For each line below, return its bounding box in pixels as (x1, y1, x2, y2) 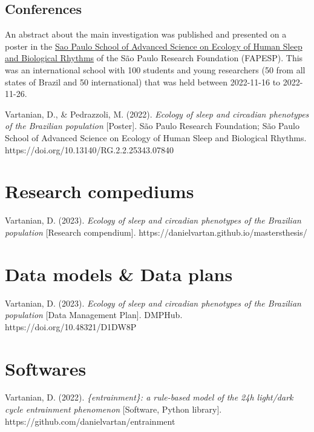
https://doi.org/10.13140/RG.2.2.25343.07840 (5, 143, 174, 156)
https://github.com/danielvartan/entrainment (5, 414, 175, 427)
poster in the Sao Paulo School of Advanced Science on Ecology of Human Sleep (5, 39, 303, 52)
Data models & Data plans (5, 261, 233, 286)
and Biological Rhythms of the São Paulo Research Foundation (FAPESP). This (5, 52, 303, 64)
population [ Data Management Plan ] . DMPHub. (5, 308, 183, 321)
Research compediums (5, 179, 194, 204)
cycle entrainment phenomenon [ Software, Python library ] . (5, 403, 222, 416)
